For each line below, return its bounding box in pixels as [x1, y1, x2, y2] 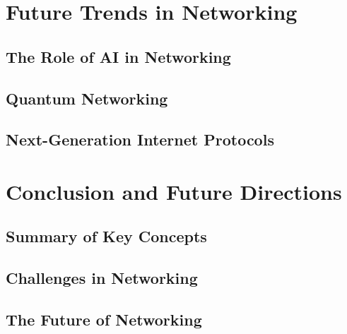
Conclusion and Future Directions [6, 177, 342, 205]
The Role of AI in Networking [6, 45, 231, 67]
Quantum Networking [6, 87, 168, 109]
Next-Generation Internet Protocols [6, 129, 274, 150]
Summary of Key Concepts [6, 225, 207, 247]
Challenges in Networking [6, 267, 198, 289]
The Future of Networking [6, 309, 202, 330]
